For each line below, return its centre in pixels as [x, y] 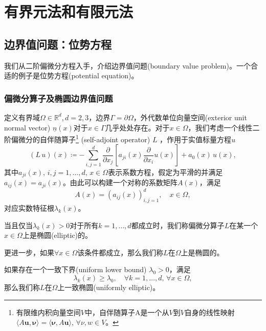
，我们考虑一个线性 [220, 127]
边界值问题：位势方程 [58, 44]
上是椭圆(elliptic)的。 [57, 235]
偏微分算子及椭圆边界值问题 [59, 98]
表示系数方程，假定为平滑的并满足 [165, 172]
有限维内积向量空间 [48, 312]
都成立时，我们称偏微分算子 [178, 225]
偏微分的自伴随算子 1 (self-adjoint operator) [81, 138]
